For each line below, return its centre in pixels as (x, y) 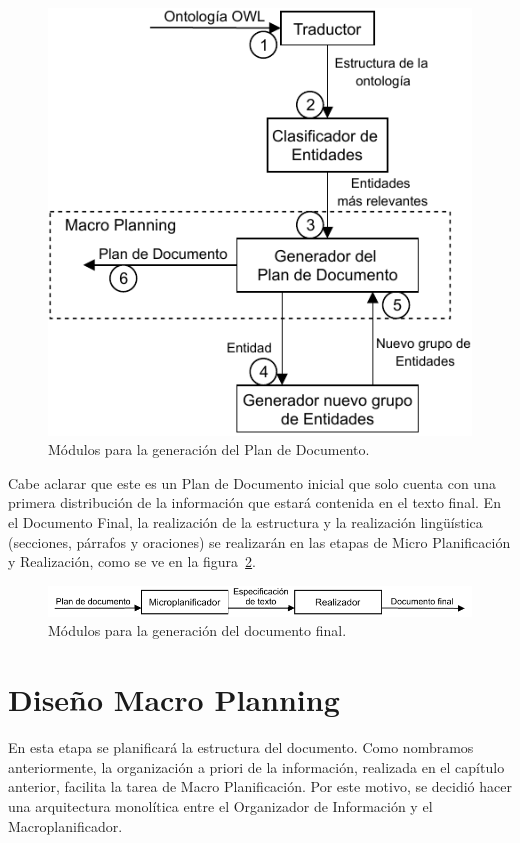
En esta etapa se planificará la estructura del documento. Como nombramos (241, 747)
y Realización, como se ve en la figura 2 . (132, 561)
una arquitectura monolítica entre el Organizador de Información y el (220, 805)
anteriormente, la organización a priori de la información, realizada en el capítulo (256, 766)
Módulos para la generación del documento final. (197, 630)
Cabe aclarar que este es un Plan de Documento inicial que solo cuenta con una (252, 482)
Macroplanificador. (65, 825)
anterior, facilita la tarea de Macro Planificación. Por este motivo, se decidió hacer (260, 786)
